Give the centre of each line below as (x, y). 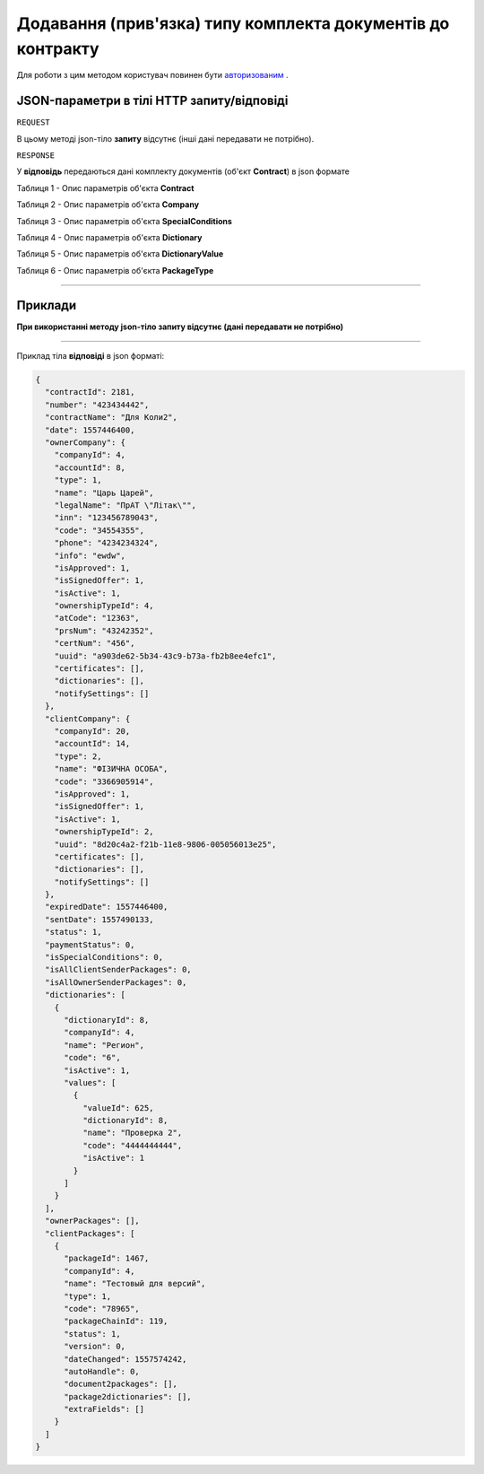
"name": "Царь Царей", (104, 493)
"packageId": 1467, (107, 1259)
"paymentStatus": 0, (90, 945)
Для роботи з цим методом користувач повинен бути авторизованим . (152, 75)
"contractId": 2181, (90, 392)
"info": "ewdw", (90, 555)
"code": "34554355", (99, 530)
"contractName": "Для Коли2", (112, 418)
